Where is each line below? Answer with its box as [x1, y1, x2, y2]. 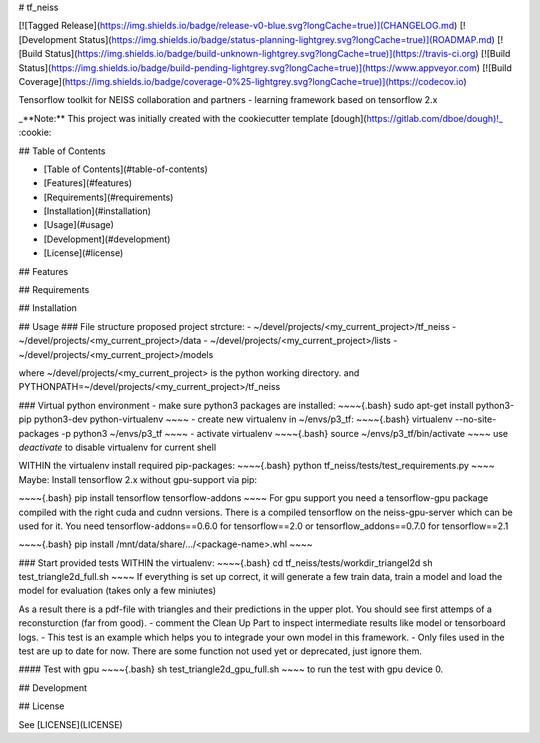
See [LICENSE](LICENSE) [18, 718, 124, 730]
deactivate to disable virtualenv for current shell [18, 441, 217, 453]
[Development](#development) [43, 233, 171, 245]
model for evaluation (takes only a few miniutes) [18, 585, 217, 597]
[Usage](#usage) [43, 219, 114, 231]
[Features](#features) [43, 177, 132, 189]
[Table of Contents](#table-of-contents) [43, 163, 209, 175]
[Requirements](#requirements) [43, 191, 174, 203]
